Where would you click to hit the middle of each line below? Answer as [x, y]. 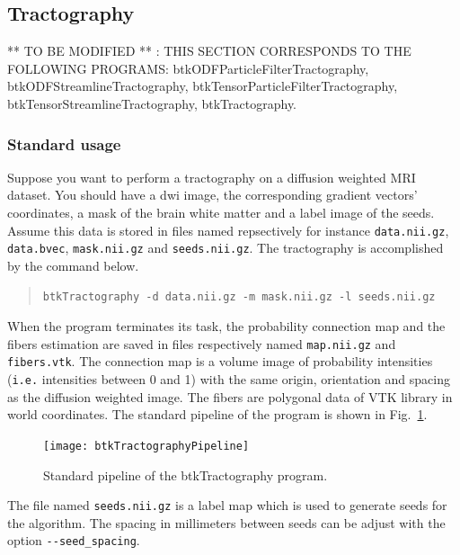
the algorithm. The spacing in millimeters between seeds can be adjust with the [226, 522]
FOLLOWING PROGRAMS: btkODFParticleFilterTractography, [188, 68]
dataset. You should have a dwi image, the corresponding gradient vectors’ [212, 195]
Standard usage [64, 143]
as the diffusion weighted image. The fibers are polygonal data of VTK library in [230, 396]
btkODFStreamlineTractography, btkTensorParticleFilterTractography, [203, 86]
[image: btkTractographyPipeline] [146, 446]
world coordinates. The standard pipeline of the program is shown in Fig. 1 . [217, 414]
